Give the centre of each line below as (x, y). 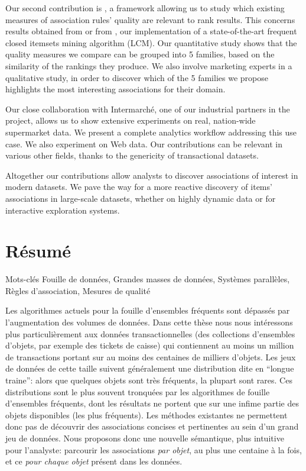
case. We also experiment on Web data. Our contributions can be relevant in (144, 143)
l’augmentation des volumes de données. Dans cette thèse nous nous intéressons (149, 322)
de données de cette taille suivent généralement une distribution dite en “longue (150, 368)
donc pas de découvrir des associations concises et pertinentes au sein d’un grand (152, 426)
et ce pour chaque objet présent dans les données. (94, 461)
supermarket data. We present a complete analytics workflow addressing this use (151, 132)
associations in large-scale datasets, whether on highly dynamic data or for (141, 198)
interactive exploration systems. (63, 210)
